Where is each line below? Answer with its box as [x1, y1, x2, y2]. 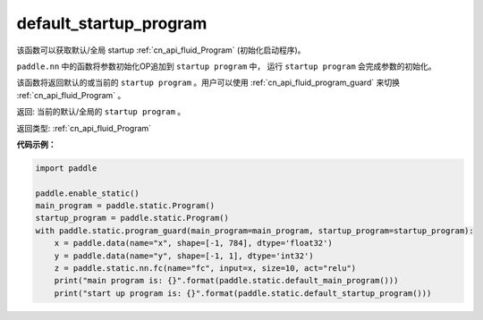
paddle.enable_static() [35, 188, 140, 198]
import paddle [35, 163, 97, 173]
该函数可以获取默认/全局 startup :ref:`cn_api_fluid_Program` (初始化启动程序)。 [16, 45, 306, 55]
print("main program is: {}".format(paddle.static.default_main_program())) [54, 275, 399, 286]
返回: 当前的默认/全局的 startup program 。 [16, 106, 186, 117]
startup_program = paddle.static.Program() [35, 213, 230, 223]
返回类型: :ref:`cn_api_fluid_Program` [16, 122, 152, 133]
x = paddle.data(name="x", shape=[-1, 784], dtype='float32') [54, 238, 333, 248]
